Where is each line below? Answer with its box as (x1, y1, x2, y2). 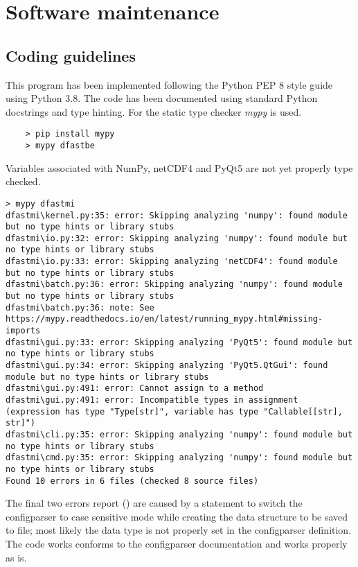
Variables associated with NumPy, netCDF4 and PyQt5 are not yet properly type (6, 160, 353, 175)
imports (6, 326, 41, 336)
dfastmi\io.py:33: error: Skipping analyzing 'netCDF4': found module (6, 256, 338, 267)
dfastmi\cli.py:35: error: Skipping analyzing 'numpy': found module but (6, 429, 353, 439)
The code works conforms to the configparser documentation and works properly (6, 537, 348, 551)
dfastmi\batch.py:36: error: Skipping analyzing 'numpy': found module (6, 279, 343, 290)
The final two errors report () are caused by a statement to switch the (6, 496, 303, 510)
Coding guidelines (6, 44, 136, 66)
